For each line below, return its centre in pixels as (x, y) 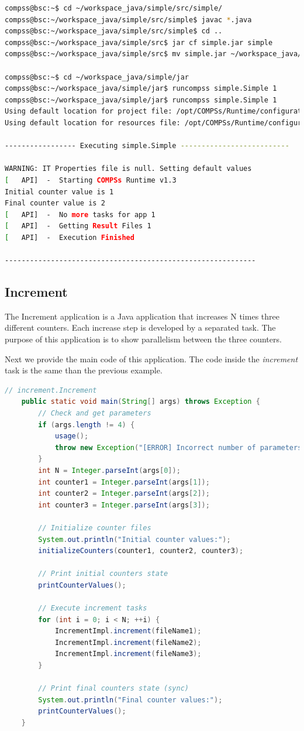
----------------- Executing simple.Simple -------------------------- (147, 146)
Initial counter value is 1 (59, 192)
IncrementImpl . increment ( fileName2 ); (128, 642)
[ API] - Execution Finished (70, 237)
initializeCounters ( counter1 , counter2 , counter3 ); (141, 551)
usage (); (72, 436)
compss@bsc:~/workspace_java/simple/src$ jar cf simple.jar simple (139, 42)
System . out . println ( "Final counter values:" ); (130, 700)
